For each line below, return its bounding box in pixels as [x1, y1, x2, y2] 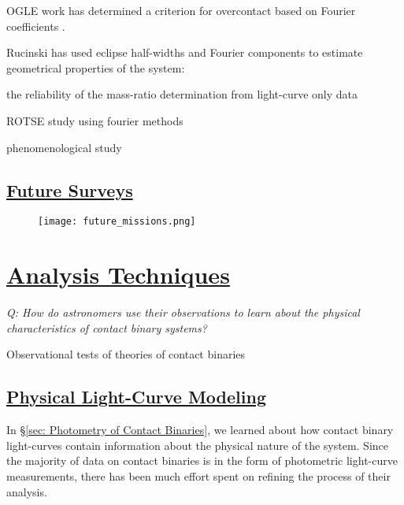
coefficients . [6, 17, 65, 34]
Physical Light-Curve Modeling [6, 384, 266, 409]
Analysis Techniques [6, 258, 230, 291]
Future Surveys [6, 177, 133, 202]
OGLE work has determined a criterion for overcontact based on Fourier [6, 2, 356, 18]
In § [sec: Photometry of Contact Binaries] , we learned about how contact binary [6, 421, 394, 438]
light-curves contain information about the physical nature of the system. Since [6, 436, 389, 453]
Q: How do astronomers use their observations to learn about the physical [6, 304, 360, 321]
